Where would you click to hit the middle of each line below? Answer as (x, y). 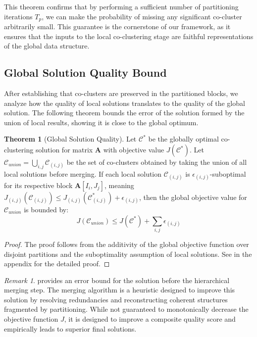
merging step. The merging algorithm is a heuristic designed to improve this (120, 290)
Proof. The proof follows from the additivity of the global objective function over (127, 244)
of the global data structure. (47, 46)
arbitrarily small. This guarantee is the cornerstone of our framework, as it (117, 26)
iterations (18, 16)
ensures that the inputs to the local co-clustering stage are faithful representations (129, 36)
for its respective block (38, 185)
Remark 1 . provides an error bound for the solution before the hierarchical (117, 280)
